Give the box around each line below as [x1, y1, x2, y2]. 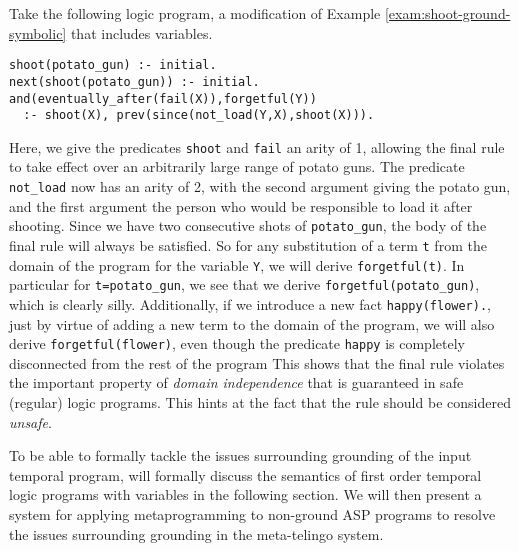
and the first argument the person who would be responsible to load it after [9, 195, 473, 216]
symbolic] [9, 22, 67, 43]
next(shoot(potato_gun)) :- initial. [9, 74, 260, 89]
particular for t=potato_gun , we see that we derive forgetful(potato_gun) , [9, 274, 480, 295]
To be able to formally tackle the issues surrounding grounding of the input [9, 445, 472, 466]
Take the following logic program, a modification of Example [9, 3, 381, 23]
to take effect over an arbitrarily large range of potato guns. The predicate [9, 156, 465, 177]
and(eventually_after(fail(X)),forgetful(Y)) [9, 91, 317, 106]
